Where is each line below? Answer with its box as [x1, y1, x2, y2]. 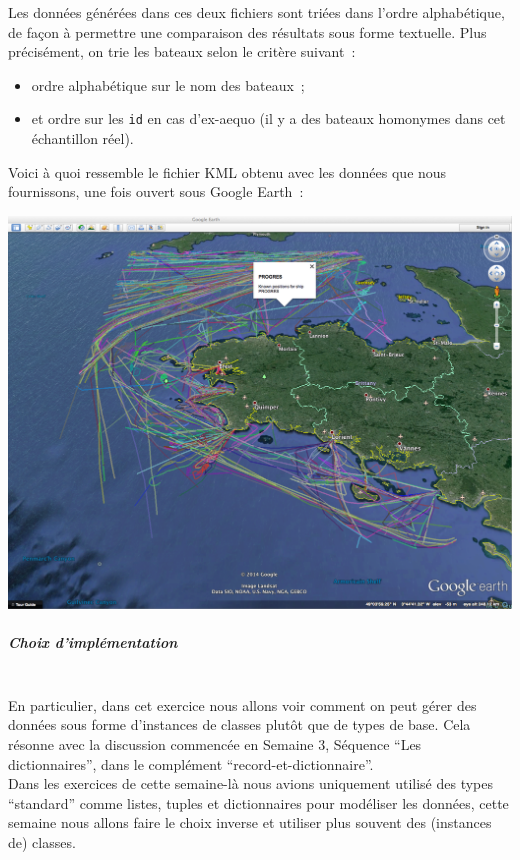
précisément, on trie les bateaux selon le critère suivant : [8, 41, 356, 62]
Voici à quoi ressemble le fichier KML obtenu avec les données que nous [8, 161, 447, 182]
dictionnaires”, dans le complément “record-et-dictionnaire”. [8, 753, 374, 774]
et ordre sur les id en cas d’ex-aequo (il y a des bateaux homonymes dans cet [31, 108, 506, 129]
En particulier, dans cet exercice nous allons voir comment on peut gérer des [8, 694, 477, 715]
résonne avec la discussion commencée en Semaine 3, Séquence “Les [8, 734, 422, 754]
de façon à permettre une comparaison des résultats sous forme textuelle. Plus [8, 21, 487, 42]
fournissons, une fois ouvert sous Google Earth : [8, 181, 304, 202]
